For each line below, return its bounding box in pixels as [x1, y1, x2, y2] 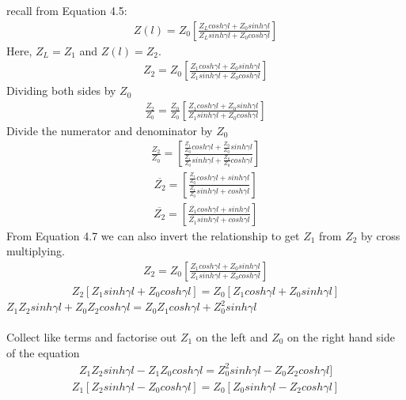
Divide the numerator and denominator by [6, 122, 213, 138]
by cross [361, 227, 400, 243]
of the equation [6, 344, 80, 360]
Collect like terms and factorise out [6, 328, 177, 345]
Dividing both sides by [6, 82, 116, 99]
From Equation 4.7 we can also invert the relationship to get [6, 227, 300, 243]
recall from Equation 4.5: [6, 2, 127, 18]
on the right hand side [287, 328, 395, 345]
